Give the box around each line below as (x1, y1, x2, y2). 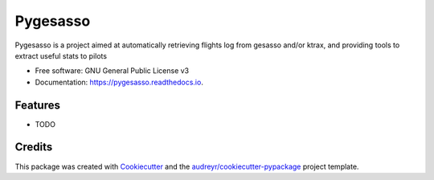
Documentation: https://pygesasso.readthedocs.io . (35, 77, 204, 87)
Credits (14, 141, 53, 154)
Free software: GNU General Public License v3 (35, 66, 190, 76)
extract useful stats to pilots (14, 51, 108, 60)
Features (14, 98, 60, 112)
